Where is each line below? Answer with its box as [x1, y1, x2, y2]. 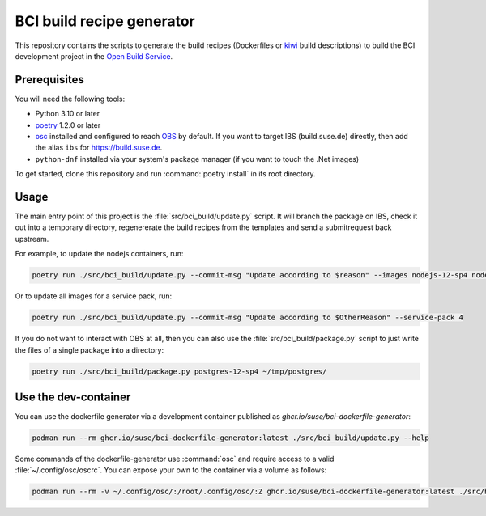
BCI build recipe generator [15, 12, 196, 30]
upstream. [15, 234, 49, 243]
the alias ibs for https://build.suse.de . [35, 142, 163, 153]
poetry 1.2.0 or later [35, 120, 101, 129]
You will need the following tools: [15, 94, 126, 104]
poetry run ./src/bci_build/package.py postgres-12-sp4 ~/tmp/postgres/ [32, 366, 327, 376]
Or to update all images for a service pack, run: [15, 291, 173, 301]
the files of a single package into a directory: [15, 345, 164, 355]
